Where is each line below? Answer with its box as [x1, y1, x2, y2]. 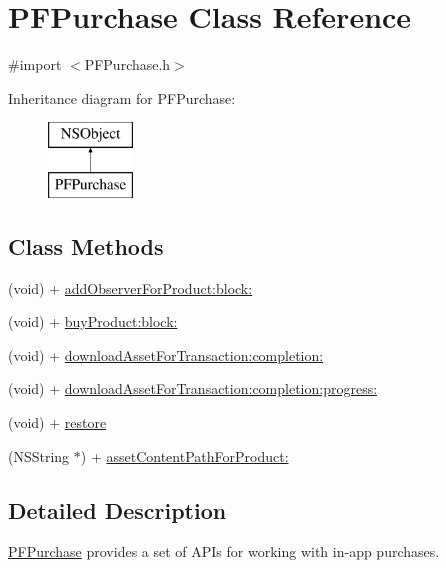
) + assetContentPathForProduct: [80, 445, 289, 466]
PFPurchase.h [84, 54, 171, 75]
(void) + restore [8, 412, 107, 433]
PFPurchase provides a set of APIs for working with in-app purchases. [8, 541, 440, 562]
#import [8, 54, 62, 75]
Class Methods [8, 230, 164, 261]
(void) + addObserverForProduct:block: [8, 277, 253, 298]
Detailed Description [8, 494, 227, 525]
